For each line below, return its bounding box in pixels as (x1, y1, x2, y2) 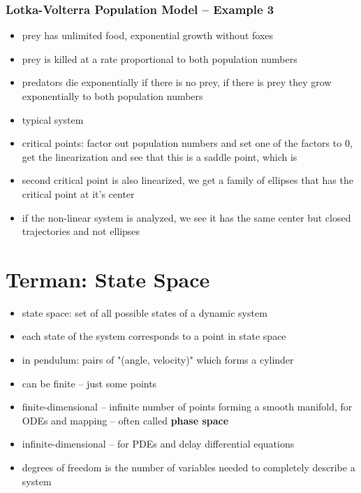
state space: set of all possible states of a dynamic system (22, 305, 267, 320)
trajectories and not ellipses (22, 224, 140, 238)
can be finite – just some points (22, 376, 157, 390)
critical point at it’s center (22, 186, 135, 201)
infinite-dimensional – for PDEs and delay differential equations (22, 436, 295, 451)
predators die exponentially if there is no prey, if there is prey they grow (22, 75, 332, 90)
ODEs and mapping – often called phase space (22, 413, 229, 427)
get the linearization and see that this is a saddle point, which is (22, 149, 297, 164)
